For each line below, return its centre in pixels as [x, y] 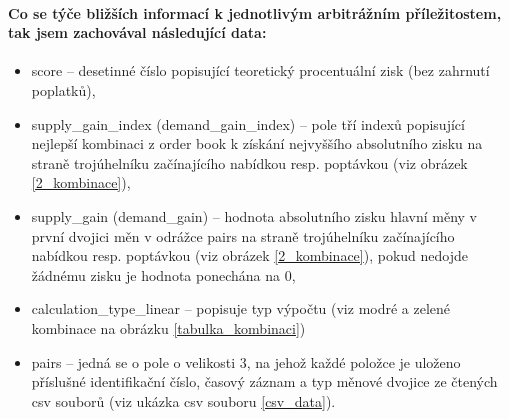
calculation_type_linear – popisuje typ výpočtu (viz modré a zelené [241, 308]
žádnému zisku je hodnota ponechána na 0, [163, 274]
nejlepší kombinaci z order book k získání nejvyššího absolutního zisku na [257, 143]
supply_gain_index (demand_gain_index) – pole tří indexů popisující [248, 123]
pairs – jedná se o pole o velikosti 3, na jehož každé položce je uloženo [246, 361]
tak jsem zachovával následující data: [137, 32]
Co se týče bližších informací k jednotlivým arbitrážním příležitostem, [255, 12]
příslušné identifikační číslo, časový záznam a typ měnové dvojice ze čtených [264, 381]
